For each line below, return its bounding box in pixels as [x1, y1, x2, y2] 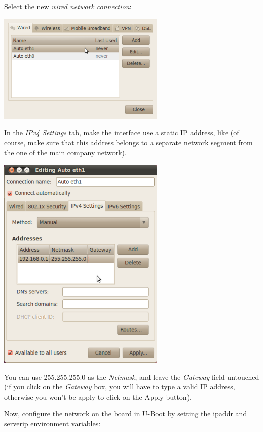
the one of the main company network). [4, 147, 127, 158]
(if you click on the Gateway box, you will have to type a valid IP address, [4, 381, 235, 392]
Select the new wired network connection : [4, 1, 132, 11]
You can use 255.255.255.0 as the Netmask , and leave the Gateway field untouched [4, 371, 259, 382]
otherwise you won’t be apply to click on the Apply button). [4, 391, 192, 402]
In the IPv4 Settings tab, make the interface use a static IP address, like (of [4, 127, 239, 138]
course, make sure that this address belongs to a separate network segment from [4, 137, 253, 147]
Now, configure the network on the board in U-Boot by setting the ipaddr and [4, 408, 247, 419]
